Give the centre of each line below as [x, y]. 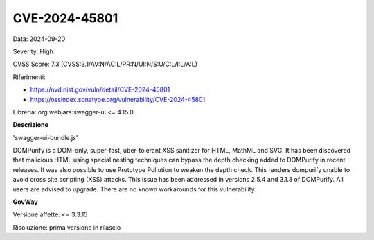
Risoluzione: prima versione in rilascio [67, 227]
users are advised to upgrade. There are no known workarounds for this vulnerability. [134, 189]
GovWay [25, 202]
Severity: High [33, 51]
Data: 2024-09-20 [39, 39]
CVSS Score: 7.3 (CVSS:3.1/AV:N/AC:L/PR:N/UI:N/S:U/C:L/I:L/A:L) [105, 64]
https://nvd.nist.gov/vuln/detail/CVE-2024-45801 [100, 89]
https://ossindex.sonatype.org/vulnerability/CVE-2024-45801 [118, 99]
